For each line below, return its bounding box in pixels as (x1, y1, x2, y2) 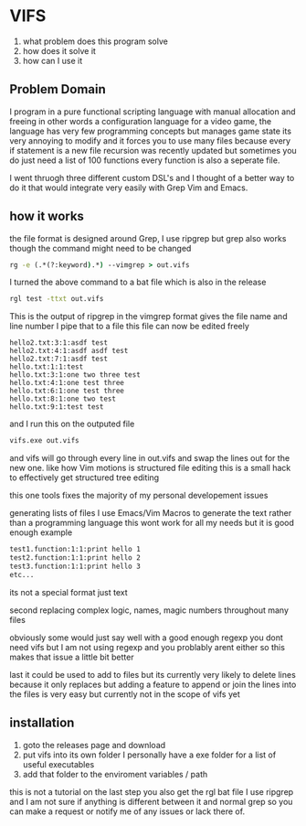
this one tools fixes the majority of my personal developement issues (9, 490, 269, 501)
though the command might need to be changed (9, 242, 192, 253)
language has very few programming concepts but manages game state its (9, 125, 292, 136)
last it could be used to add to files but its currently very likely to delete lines (9, 669, 297, 680)
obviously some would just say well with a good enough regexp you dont (9, 632, 283, 643)
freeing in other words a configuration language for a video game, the (9, 115, 272, 126)
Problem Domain (9, 81, 107, 97)
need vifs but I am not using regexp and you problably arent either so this (9, 641, 286, 652)
